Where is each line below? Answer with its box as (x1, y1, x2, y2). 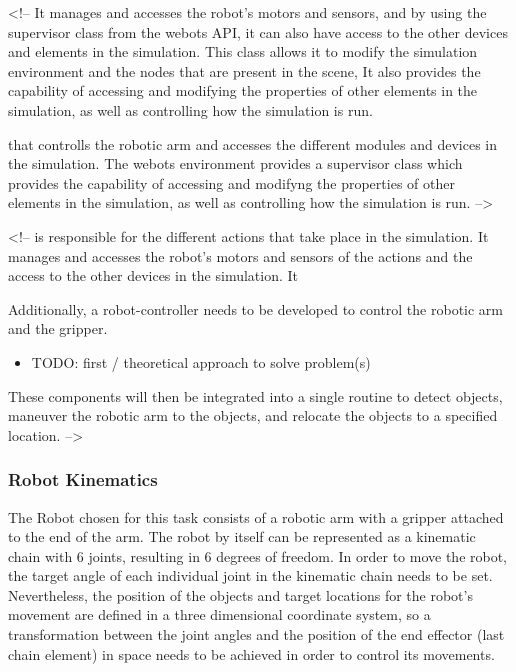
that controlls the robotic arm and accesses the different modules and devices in (8, 133, 498, 154)
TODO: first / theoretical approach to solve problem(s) (31, 351, 371, 372)
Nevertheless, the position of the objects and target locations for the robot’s (8, 584, 473, 605)
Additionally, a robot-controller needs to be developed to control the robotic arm (8, 298, 504, 319)
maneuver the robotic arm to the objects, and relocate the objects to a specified (8, 405, 498, 426)
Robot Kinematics (8, 467, 158, 492)
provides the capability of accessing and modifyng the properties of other (8, 172, 455, 193)
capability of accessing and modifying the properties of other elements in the (8, 80, 478, 101)
